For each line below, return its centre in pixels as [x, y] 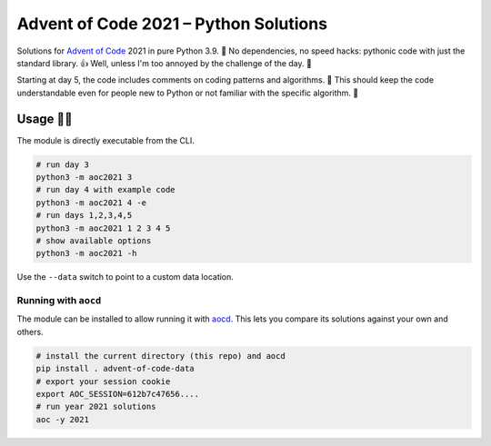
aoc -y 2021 [63, 419]
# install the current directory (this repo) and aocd [160, 356]
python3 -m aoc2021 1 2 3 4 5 [103, 228]
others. [30, 332]
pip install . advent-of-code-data [115, 369]
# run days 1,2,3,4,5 [84, 215]
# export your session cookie [103, 381]
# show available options [94, 240]
